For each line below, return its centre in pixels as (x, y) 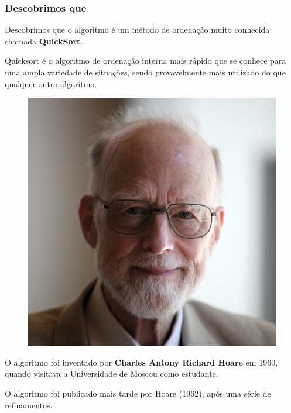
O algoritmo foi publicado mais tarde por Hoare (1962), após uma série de (138, 393)
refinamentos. (29, 405)
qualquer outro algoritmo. (51, 83)
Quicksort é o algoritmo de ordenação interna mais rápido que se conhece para (145, 61)
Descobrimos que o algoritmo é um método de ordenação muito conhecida (137, 30)
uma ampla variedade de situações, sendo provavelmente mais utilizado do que (145, 72)
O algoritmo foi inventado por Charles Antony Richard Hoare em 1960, (141, 362)
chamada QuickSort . (44, 41)
